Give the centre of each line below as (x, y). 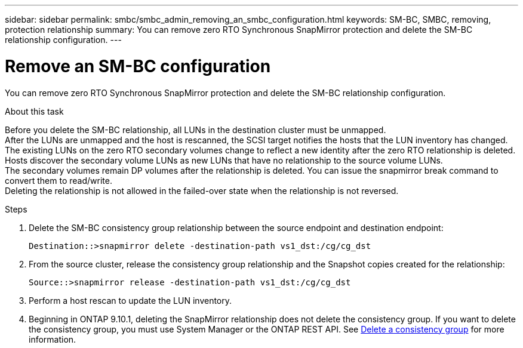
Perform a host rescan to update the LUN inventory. (130, 300)
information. (53, 339)
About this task (34, 111)
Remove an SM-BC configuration (138, 66)
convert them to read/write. (59, 180)
